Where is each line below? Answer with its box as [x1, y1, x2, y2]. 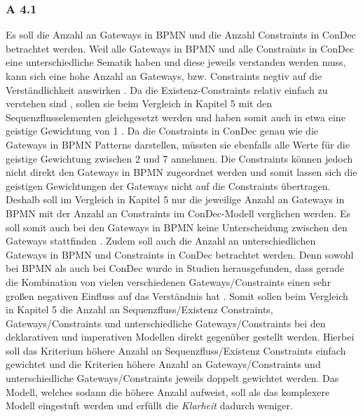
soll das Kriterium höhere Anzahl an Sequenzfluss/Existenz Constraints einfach [6, 343, 346, 357]
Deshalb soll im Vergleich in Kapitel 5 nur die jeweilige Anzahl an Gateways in [6, 192, 345, 207]
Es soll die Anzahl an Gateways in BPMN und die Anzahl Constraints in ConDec [6, 27, 356, 42]
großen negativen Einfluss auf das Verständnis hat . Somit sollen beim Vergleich [6, 288, 348, 303]
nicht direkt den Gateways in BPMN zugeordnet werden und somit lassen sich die [6, 165, 357, 179]
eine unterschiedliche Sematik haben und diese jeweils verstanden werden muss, [6, 55, 346, 69]
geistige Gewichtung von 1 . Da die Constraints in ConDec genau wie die [6, 123, 318, 138]
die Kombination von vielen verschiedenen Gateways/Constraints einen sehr [6, 274, 331, 289]
